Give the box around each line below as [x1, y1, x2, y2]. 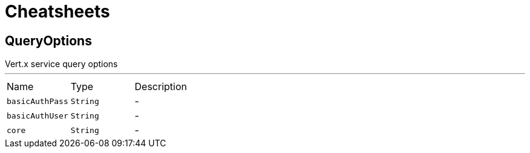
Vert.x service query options [5, 59, 118, 70]
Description [134, 80, 187, 93]
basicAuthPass [7, 96, 68, 106]
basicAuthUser [7, 111, 68, 120]
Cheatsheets [5, 1, 110, 22]
